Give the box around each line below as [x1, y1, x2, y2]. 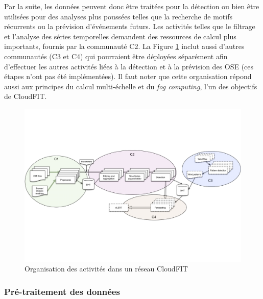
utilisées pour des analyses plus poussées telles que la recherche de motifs [4, 11, 232, 21]
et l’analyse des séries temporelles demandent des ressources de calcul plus [4, 31, 236, 41]
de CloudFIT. [4, 91, 47, 102]
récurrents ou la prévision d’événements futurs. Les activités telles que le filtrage [4, 21, 255, 32]
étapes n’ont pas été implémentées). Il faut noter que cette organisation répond [4, 71, 252, 82]
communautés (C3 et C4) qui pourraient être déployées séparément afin [4, 51, 228, 61]
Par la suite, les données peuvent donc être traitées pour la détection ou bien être [4, 1, 259, 11]
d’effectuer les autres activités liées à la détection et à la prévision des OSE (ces [4, 61, 254, 71]
